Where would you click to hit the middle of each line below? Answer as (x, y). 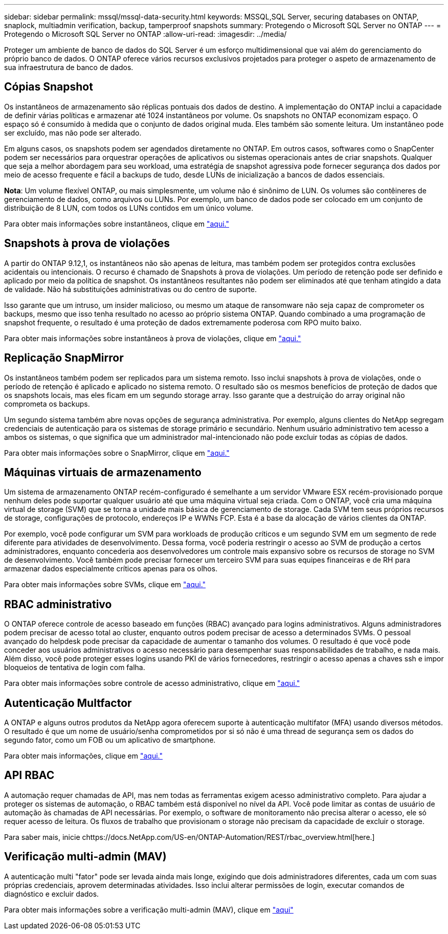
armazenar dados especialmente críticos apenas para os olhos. (111, 569)
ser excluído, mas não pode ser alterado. (73, 132)
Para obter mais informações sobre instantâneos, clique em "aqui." (117, 224)
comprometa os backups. (47, 404)
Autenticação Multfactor (68, 703)
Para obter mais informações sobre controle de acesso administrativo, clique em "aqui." (152, 683)
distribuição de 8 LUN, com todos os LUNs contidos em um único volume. (129, 208)
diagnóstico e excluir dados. (52, 894)
